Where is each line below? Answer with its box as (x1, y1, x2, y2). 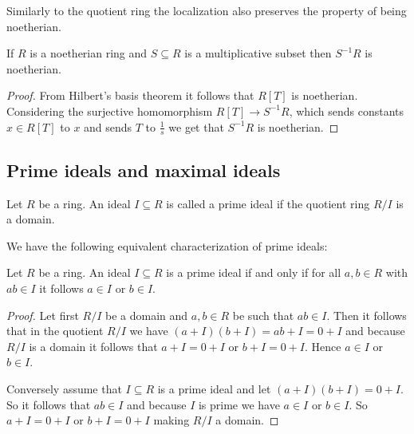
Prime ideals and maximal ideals (6, 157, 281, 182)
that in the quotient (6, 322, 104, 339)
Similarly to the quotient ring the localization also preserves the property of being (6, 2, 407, 18)
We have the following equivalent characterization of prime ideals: (6, 237, 328, 254)
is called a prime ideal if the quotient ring (166, 195, 370, 211)
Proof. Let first (6, 306, 79, 323)
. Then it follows (326, 306, 407, 323)
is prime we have (198, 396, 280, 412)
